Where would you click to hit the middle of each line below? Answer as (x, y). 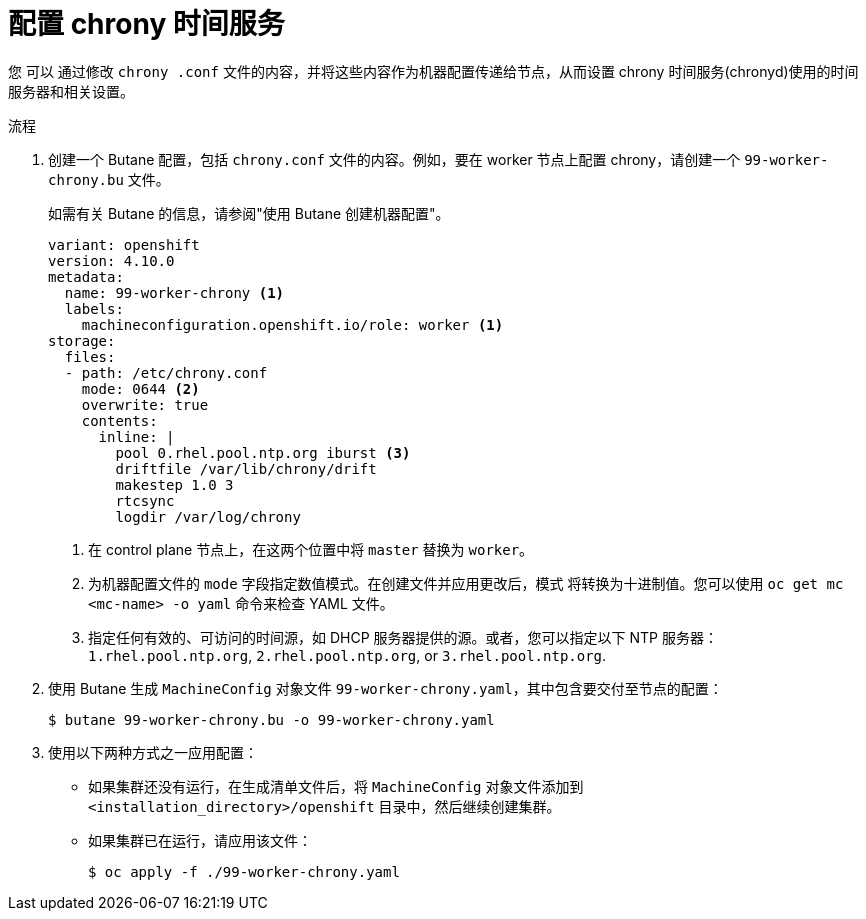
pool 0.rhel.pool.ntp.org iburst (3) (263, 452)
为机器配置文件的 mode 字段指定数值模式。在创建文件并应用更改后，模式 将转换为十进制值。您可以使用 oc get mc (466, 583)
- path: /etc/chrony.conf (166, 372)
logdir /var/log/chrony (208, 516)
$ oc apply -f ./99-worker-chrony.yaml (244, 871)
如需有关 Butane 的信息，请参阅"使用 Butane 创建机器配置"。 (249, 213)
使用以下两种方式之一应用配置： (153, 752)
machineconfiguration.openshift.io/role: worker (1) (292, 324)
